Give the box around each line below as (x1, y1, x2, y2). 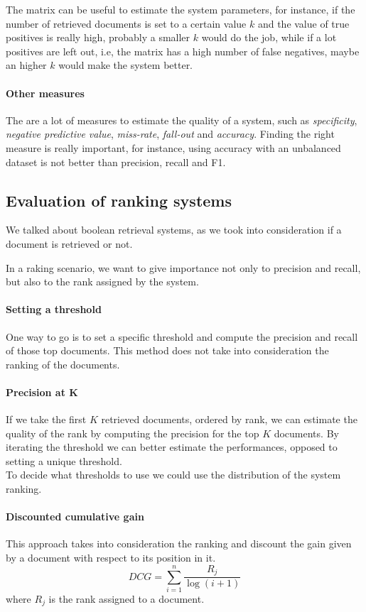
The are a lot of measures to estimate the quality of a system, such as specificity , (6, 112, 357, 127)
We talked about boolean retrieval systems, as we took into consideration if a (6, 222, 342, 237)
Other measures (6, 85, 85, 100)
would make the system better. (58, 58, 193, 72)
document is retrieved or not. (6, 236, 133, 251)
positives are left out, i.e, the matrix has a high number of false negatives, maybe (6, 43, 360, 58)
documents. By (274, 425, 339, 440)
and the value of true (257, 16, 350, 31)
